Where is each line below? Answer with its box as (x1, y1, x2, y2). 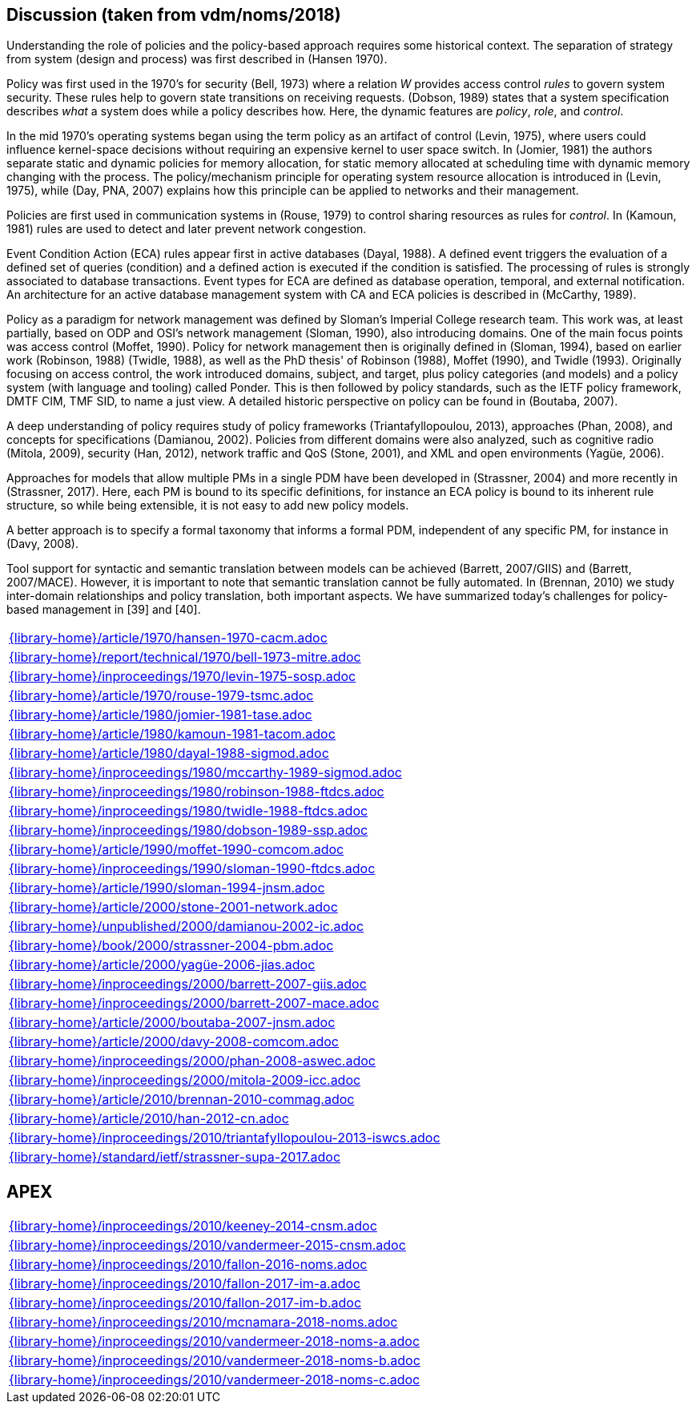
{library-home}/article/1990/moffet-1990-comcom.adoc (9, 841, 344, 858)
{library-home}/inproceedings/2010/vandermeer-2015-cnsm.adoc (9, 1237, 406, 1254)
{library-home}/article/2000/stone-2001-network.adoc (9, 899, 338, 916)
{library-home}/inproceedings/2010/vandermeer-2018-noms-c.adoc (9, 1372, 420, 1388)
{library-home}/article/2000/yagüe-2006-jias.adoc (9, 957, 316, 973)
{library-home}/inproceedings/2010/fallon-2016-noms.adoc (9, 1256, 368, 1273)
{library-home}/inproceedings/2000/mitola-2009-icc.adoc (9, 1072, 361, 1089)
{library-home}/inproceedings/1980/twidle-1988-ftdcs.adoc (9, 803, 368, 820)
